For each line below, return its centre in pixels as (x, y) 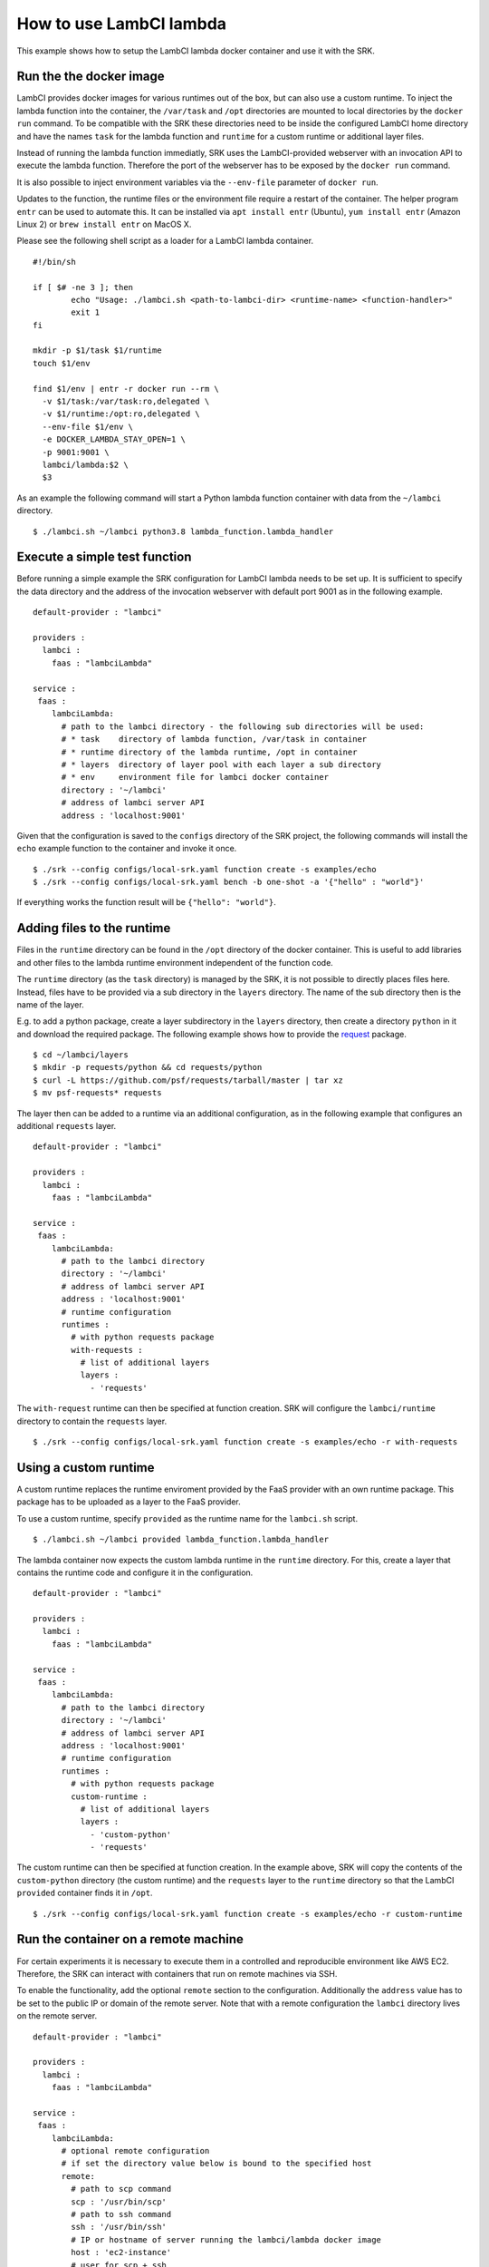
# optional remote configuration (135, 2151)
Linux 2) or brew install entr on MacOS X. (104, 224)
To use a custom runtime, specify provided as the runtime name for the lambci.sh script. (187, 1518)
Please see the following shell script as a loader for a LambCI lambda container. (165, 241)
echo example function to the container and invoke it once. (127, 849)
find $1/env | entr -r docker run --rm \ (126, 389)
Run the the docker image (91, 77)
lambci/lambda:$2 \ (85, 465)
